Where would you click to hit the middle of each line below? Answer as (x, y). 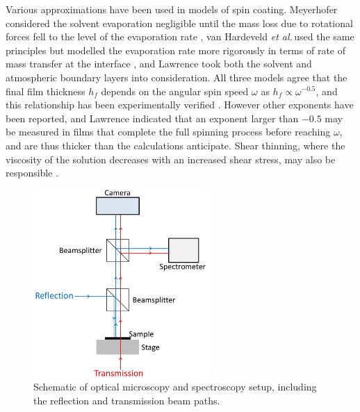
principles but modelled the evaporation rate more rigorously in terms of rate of (176, 50)
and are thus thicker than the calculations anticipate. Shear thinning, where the (175, 145)
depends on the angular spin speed (175, 91)
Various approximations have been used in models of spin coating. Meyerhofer (172, 9)
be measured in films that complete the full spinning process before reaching (168, 132)
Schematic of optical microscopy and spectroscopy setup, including (175, 387)
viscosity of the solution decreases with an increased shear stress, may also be (171, 159)
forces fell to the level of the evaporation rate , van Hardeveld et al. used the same (180, 36)
